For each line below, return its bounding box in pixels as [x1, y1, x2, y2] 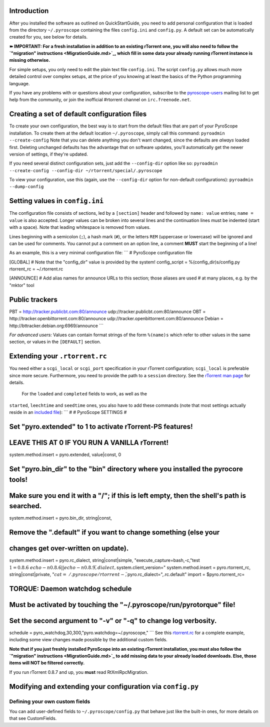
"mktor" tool [9, 282, 34, 288]
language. [9, 80, 30, 86]
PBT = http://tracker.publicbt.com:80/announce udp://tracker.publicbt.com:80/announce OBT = [9, 309, 206, 315]
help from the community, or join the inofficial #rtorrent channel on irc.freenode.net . [9, 97, 191, 103]
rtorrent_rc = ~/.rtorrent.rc [9, 266, 63, 272]
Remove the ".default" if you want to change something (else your [9, 528, 220, 537]
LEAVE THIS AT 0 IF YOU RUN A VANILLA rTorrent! [9, 439, 169, 447]
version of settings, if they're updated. [9, 151, 88, 157]
